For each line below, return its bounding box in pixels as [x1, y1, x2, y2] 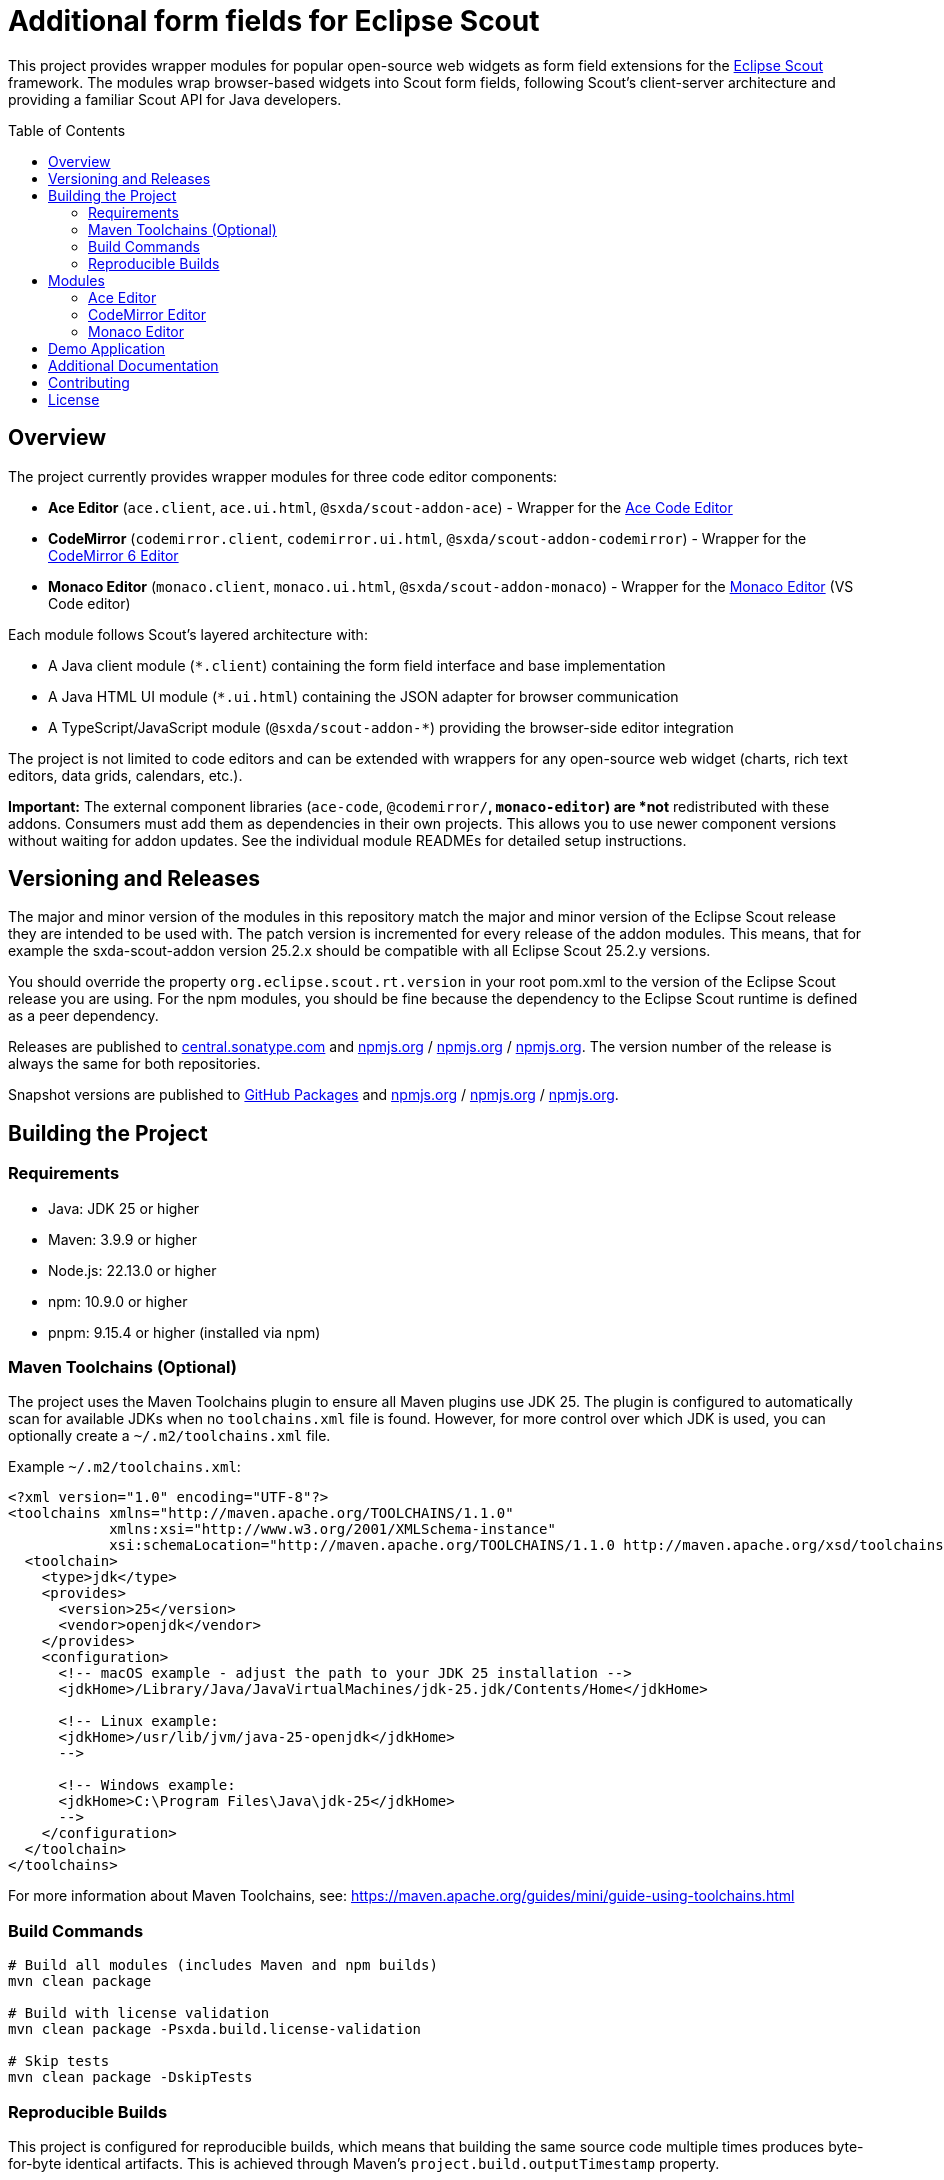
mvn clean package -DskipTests [8, 2069, 253, 2086]
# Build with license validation [8, 2005, 270, 2022]
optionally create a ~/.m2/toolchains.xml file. [8, 1427, 331, 1445]
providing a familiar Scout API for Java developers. [8, 90, 342, 108]
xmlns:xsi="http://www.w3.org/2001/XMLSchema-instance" [109, 1521, 556, 1538]
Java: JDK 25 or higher [48, 1199, 200, 1217]
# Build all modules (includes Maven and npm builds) [8, 1957, 438, 1974]
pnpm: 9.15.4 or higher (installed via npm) [48, 1323, 321, 1341]
